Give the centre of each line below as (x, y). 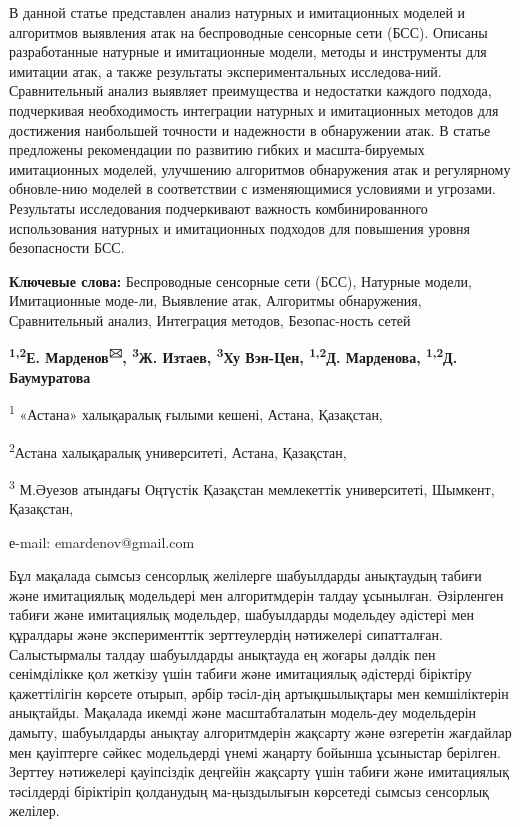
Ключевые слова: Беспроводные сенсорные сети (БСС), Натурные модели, (240, 280)
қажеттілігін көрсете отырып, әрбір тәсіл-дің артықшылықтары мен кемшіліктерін (259, 692)
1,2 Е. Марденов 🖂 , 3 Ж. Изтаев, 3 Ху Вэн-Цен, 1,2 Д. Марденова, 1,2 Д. (233, 356)
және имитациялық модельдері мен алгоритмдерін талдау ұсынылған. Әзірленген (256, 594)
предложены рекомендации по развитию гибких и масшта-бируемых (217, 149)
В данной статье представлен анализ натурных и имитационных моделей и (237, 12)
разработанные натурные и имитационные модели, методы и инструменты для (248, 51)
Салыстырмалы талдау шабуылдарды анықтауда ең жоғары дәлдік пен (222, 653)
